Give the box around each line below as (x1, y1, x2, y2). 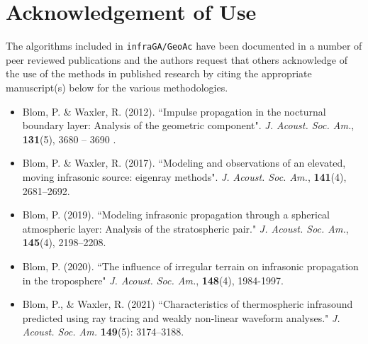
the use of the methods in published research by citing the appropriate (6, 66, 312, 81)
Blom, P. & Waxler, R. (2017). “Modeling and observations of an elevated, (22, 155, 346, 170)
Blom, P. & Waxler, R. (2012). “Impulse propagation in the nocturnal (22, 104, 326, 118)
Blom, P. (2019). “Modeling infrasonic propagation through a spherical (22, 207, 330, 222)
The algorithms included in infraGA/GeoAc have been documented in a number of (6, 38, 362, 53)
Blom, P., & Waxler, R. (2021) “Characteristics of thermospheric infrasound (22, 296, 353, 311)
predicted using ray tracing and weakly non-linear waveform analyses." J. (22, 310, 340, 325)
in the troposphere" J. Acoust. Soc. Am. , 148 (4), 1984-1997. (22, 272, 284, 287)
